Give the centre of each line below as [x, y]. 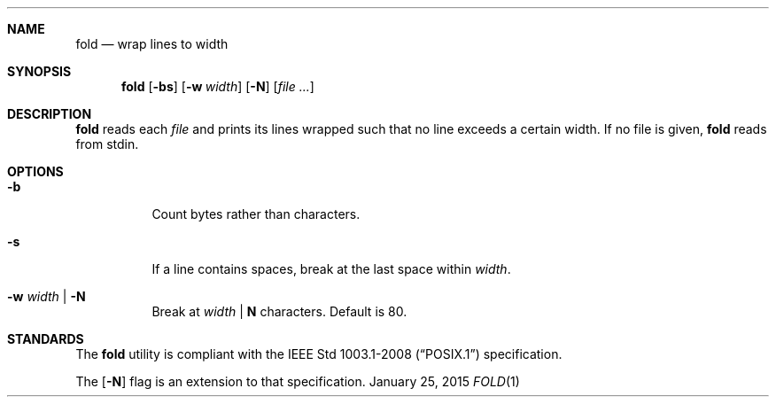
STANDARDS [46, 339]
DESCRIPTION [50, 114]
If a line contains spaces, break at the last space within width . [331, 269]
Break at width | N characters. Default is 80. [279, 311]
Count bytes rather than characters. [256, 214]
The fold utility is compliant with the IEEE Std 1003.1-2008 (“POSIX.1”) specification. [319, 354]
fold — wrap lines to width [152, 44]
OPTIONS [35, 171]
